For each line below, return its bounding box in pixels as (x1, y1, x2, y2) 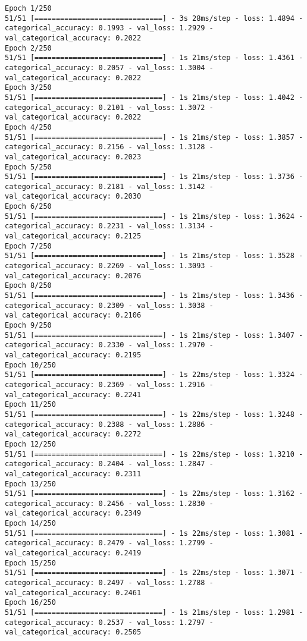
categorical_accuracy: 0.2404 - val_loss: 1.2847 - (5, 460, 214, 469)
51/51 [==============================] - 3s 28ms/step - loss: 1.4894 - (5, 14, 303, 23)
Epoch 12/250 (5, 439, 56, 448)
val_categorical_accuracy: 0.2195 (5, 350, 142, 359)
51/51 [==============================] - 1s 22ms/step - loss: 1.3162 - (5, 489, 303, 498)
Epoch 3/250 (5, 83, 52, 92)
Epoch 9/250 (5, 321, 52, 329)
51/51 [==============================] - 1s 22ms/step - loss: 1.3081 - (5, 529, 303, 538)
